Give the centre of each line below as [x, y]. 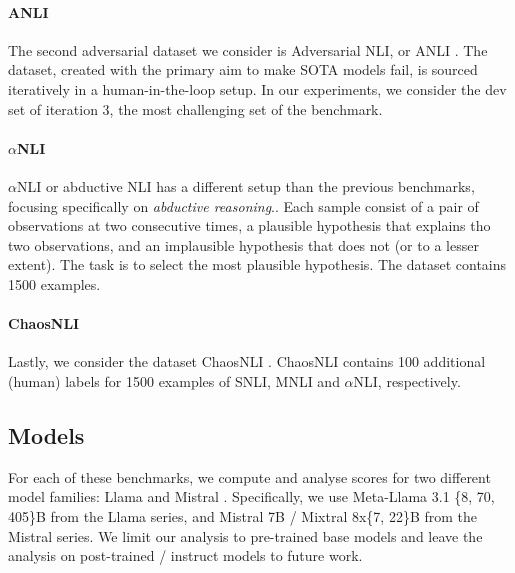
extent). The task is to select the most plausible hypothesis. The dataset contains [257, 264]
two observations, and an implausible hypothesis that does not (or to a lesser [243, 244]
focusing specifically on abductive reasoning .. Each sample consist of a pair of [243, 205]
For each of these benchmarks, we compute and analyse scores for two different [249, 476]
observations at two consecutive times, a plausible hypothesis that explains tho [249, 225]
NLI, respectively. [407, 380]
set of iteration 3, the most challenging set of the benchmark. [195, 108]
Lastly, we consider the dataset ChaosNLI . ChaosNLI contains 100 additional [247, 361]
